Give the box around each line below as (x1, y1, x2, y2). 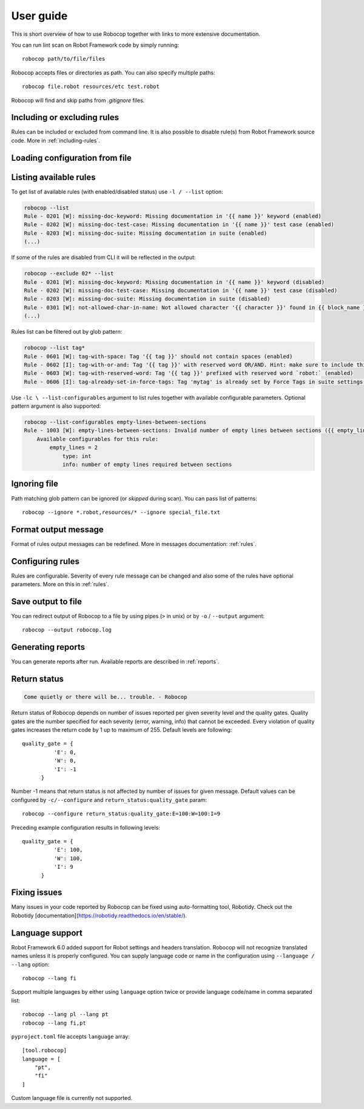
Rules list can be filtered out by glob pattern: (11, 328, 123, 335)
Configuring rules (11, 556, 80, 567)
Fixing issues (11, 888, 62, 898)
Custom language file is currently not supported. (11, 1094, 133, 1102)
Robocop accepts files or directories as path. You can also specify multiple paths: (11, 69, 215, 76)
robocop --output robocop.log (22, 627, 112, 633)
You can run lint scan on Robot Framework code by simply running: (11, 41, 179, 49)
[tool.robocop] (22, 1047, 67, 1054)
